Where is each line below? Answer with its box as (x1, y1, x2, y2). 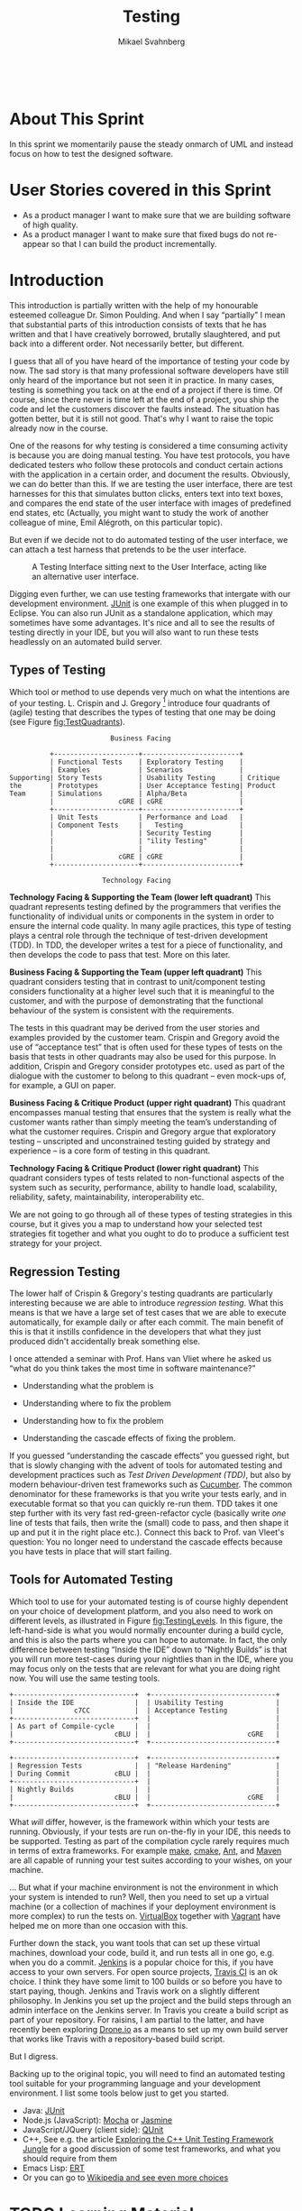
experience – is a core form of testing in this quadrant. (9, 1145, 211, 1156)
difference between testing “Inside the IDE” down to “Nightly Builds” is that (9, 1644, 288, 1655)
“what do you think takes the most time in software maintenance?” (9, 1363, 256, 1374)
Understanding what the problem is (22, 1381, 154, 1391)
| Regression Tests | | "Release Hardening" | (9, 1761, 280, 1770)
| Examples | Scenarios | (49, 766, 244, 775)
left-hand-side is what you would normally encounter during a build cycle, (9, 1625, 284, 1636)
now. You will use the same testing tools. (9, 1673, 160, 1683)
